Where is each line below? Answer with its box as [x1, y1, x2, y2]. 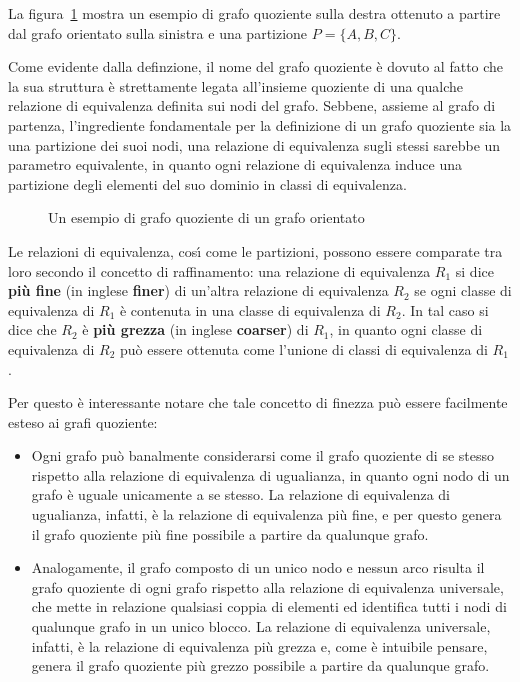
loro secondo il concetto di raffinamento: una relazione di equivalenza [8, 260, 431, 281]
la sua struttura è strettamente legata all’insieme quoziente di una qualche [8, 75, 464, 96]
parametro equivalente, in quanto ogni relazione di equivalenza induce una [8, 154, 462, 175]
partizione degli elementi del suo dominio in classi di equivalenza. [8, 173, 407, 194]
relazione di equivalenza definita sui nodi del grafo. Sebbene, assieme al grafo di [8, 95, 496, 116]
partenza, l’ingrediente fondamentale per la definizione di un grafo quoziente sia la [8, 114, 512, 135]
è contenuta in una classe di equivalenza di [119, 299, 381, 320]
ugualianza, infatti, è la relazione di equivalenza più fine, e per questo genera [31, 504, 502, 525]
